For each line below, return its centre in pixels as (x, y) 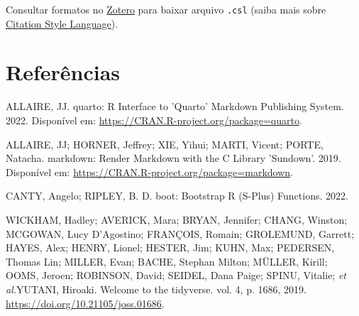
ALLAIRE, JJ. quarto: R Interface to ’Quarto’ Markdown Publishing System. (175, 106)
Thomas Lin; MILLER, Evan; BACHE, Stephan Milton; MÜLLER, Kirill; (167, 261)
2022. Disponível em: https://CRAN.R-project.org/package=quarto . (154, 120)
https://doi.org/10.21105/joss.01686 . (85, 303)
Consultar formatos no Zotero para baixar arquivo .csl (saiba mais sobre (166, 9)
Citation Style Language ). (62, 23)
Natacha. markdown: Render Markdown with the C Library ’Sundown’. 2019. (173, 158)
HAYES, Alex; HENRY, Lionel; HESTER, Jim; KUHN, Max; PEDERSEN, (170, 247)
